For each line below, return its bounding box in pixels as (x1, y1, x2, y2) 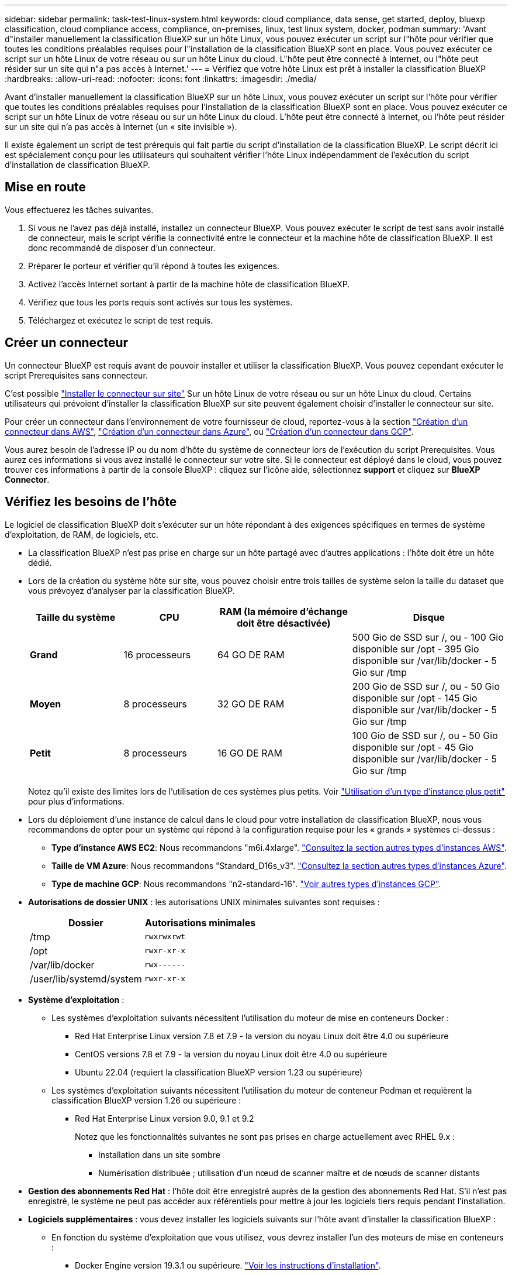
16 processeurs (123, 648, 191, 661)
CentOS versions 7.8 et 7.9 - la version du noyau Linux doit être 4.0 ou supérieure (75, 1049, 388, 1059)
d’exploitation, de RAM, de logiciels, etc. (5, 529, 159, 539)
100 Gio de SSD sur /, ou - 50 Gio (352, 729, 498, 741)
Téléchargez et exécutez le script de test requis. (28, 315, 213, 325)
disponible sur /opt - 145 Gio (352, 692, 478, 704)
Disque (413, 611, 445, 623)
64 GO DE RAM (217, 648, 285, 661)
